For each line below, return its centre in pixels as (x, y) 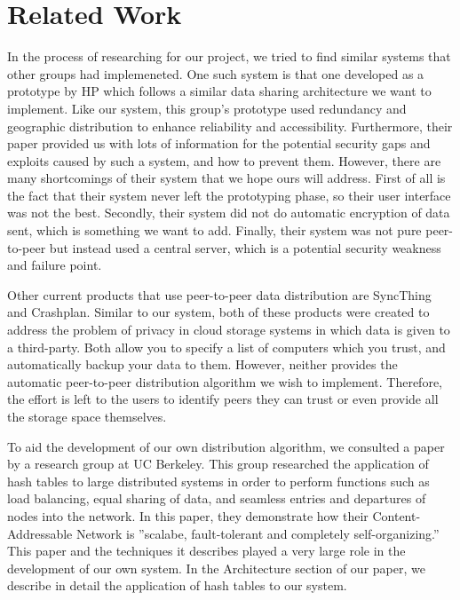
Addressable (40, 533)
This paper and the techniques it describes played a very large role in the (206, 551)
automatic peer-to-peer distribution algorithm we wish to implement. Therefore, (225, 381)
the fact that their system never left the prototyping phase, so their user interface (229, 195)
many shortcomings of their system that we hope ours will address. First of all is (226, 178)
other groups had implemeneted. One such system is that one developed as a (216, 73)
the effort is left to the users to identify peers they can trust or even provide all (223, 399)
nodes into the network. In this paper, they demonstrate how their (188, 515)
